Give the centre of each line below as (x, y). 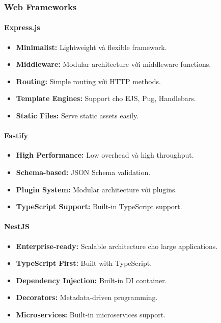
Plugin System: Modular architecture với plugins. (96, 189)
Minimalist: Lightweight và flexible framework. (91, 47)
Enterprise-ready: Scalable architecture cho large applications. (117, 246)
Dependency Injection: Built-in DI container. (91, 280)
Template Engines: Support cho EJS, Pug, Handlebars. (106, 98)
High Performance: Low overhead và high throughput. (105, 155)
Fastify (16, 135)
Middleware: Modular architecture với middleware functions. (114, 64)
